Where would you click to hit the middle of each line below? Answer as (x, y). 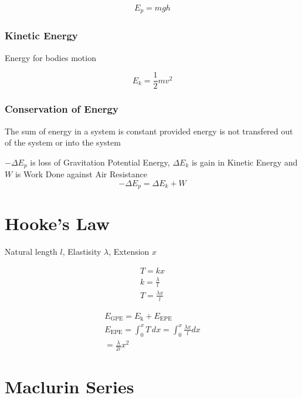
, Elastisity (82, 252)
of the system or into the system (63, 142)
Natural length (31, 252)
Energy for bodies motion (50, 57)
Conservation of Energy (62, 109)
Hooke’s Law (57, 223)
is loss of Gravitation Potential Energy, (100, 162)
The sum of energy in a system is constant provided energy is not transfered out (149, 131)
